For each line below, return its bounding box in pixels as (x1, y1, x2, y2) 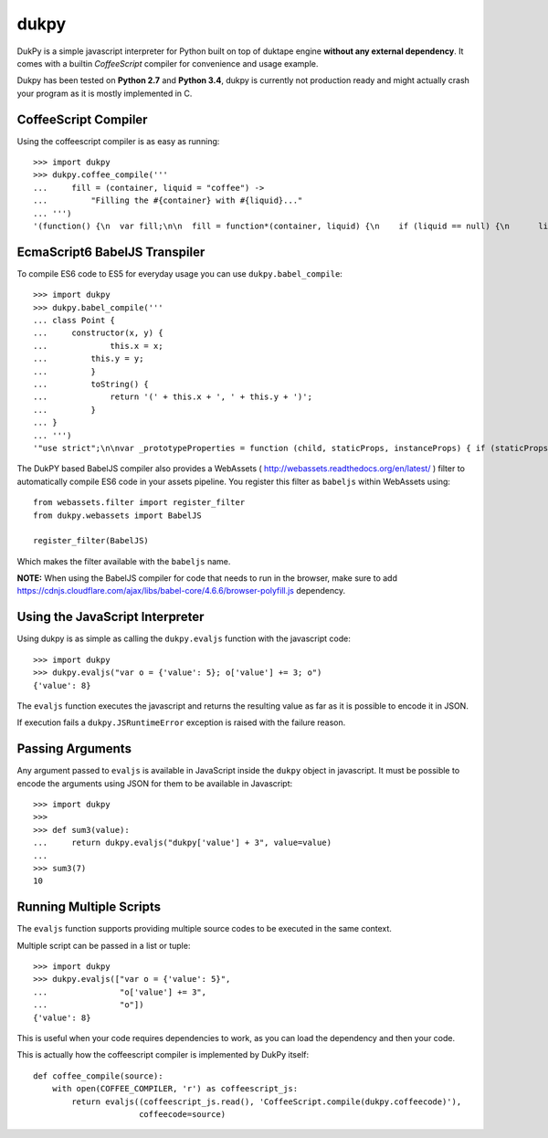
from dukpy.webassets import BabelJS (33, 510, 203, 521)
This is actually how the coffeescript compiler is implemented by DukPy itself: (16, 1049, 310, 1060)
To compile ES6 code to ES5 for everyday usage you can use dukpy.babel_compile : (16, 268, 342, 279)
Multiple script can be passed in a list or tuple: (16, 940, 191, 951)
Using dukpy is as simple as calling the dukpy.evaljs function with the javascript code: (16, 633, 351, 644)
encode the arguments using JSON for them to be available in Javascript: (16, 777, 293, 789)
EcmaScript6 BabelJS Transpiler (16, 244, 205, 259)
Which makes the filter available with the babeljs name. (16, 555, 231, 566)
